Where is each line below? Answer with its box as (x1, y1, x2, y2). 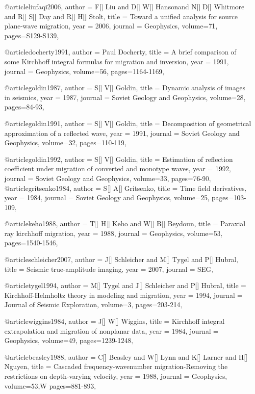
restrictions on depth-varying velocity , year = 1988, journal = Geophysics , (4, 371, 227, 381)
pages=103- (211, 192, 246, 203)
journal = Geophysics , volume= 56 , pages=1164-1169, (4, 66, 164, 76)
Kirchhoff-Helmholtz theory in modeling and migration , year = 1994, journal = (4, 289, 243, 300)
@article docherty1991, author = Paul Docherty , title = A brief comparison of (4, 47, 236, 57)
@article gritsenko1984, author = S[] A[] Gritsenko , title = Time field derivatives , (4, 183, 247, 193)
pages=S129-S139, (4, 30, 59, 40)
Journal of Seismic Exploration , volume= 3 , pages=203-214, (4, 299, 182, 310)
